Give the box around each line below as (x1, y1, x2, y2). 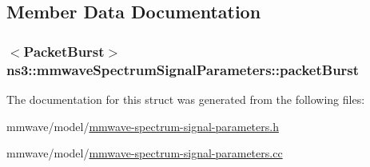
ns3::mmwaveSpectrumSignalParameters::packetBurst (6, 59, 360, 79)
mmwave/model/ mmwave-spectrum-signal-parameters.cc (6, 145, 283, 161)
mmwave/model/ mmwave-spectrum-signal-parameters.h (6, 117, 279, 134)
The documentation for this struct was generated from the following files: (6, 90, 365, 107)
